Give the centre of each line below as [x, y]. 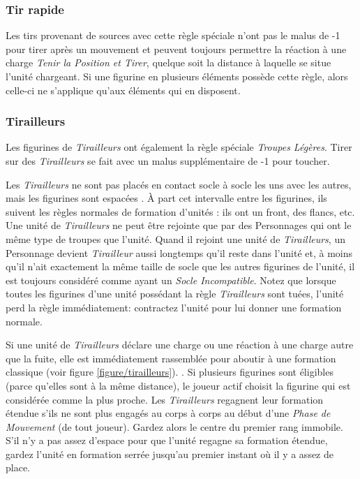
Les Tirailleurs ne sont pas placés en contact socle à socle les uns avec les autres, [179, 184]
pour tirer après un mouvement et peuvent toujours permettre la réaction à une [176, 49]
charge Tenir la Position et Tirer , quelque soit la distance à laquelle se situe [168, 62]
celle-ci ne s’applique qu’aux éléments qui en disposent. [123, 90]
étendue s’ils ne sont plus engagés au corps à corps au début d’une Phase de [168, 413]
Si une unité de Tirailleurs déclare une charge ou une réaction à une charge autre [180, 345]
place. [18, 467]
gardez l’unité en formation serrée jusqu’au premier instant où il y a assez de [170, 454]
